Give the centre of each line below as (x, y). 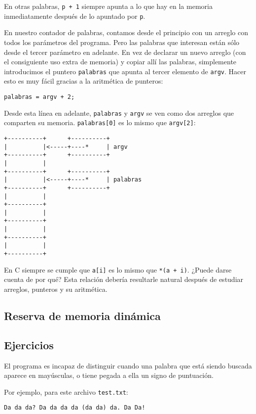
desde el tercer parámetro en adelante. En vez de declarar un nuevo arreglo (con (125, 52)
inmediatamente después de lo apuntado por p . (75, 16)
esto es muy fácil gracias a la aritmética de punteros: (84, 81)
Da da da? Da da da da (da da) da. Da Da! (75, 408)
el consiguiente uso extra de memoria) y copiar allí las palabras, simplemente (120, 62)
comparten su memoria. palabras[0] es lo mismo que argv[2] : (100, 122)
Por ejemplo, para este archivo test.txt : (66, 391)
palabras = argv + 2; (39, 97)
